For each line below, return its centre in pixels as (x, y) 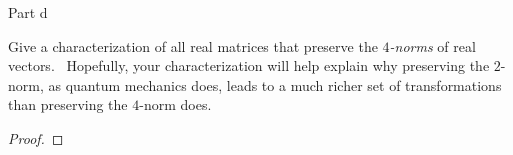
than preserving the (68, 104)
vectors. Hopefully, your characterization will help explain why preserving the (249, 65)
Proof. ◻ (36, 137)
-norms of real (432, 45)
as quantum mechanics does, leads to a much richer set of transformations (275, 84)
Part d (28, 12)
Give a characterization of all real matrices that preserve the (193, 45)
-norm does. (175, 104)
